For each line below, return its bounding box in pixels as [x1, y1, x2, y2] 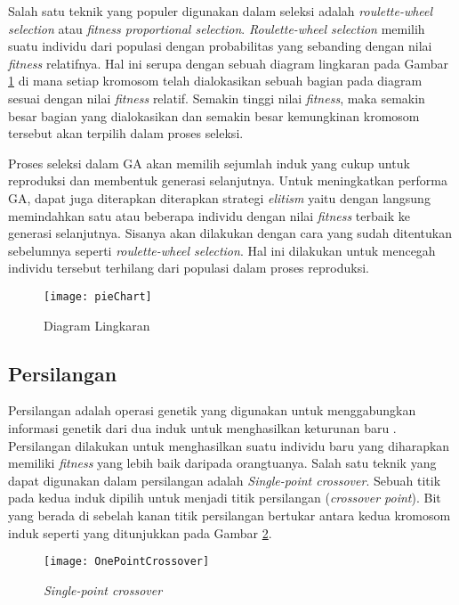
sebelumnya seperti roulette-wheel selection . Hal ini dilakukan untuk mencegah [8, 241, 436, 259]
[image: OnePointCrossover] [44, 555, 210, 568]
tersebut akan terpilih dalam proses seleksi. [8, 124, 244, 143]
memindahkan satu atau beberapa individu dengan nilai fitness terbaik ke [8, 206, 410, 225]
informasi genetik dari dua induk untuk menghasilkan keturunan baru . [8, 418, 397, 437]
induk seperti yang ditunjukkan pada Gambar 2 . [8, 523, 272, 542]
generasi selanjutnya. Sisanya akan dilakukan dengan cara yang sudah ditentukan [8, 224, 453, 242]
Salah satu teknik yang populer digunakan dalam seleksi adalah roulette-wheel [8, 2, 433, 20]
